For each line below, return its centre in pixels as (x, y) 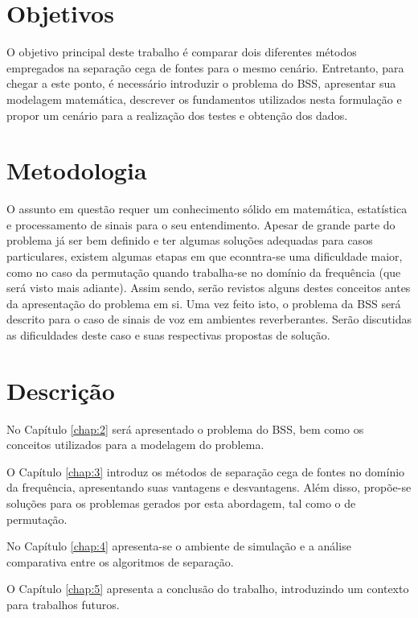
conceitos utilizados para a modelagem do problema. (135, 445)
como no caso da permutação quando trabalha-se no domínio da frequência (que (204, 272)
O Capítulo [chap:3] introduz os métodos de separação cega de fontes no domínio (206, 471)
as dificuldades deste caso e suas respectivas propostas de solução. (168, 334)
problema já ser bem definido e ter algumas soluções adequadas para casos (190, 240)
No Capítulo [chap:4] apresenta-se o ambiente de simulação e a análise (179, 546)
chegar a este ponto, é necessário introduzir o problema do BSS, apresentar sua (201, 83)
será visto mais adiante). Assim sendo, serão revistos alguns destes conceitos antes (209, 288)
